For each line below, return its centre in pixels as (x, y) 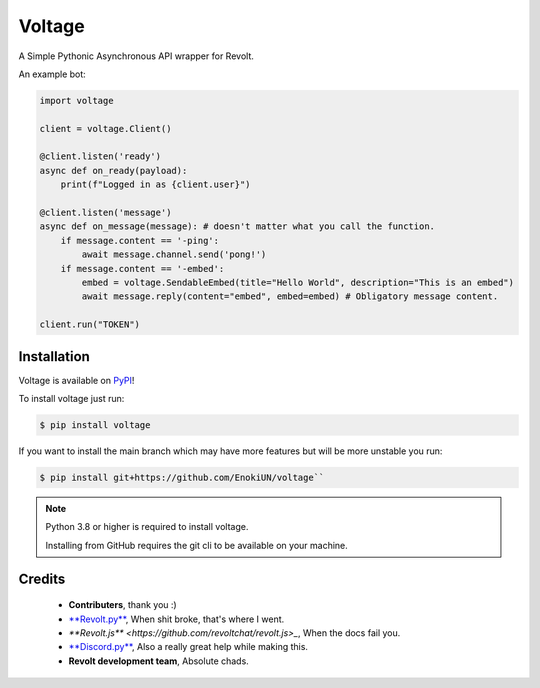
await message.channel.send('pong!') (174, 254)
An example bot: (52, 74)
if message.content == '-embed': (142, 268)
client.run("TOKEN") (89, 324)
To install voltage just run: (71, 399)
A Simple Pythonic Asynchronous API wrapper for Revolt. (136, 56)
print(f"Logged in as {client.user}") (155, 184)
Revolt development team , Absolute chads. (158, 661)
